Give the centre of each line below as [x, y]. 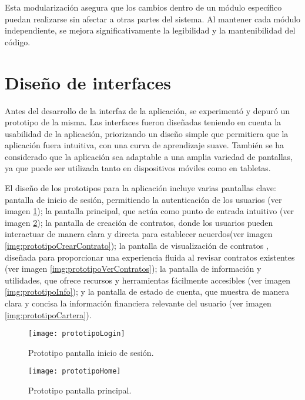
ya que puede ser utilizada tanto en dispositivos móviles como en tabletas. [138, 168]
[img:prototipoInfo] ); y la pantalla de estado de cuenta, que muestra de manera [147, 291]
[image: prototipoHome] [75, 371]
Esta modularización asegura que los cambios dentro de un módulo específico [143, 7]
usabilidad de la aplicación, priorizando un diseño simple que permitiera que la [147, 133]
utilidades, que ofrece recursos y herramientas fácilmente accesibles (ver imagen [148, 280]
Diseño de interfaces [88, 82]
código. [18, 41]
